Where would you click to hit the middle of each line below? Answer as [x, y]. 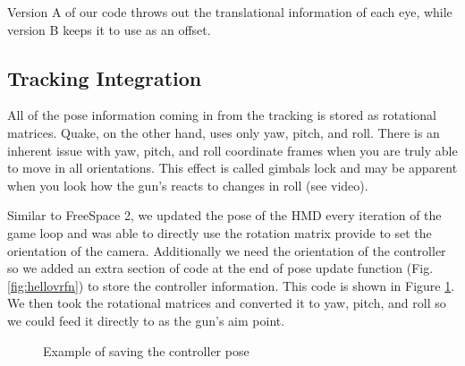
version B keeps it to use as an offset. [109, 29]
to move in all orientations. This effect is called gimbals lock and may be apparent [232, 168]
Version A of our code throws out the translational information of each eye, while [230, 12]
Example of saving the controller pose [146, 350]
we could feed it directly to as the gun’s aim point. [146, 320]
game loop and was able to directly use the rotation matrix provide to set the [220, 232]
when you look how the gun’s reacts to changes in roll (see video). [188, 185]
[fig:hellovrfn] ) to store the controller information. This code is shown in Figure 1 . [231, 285]
